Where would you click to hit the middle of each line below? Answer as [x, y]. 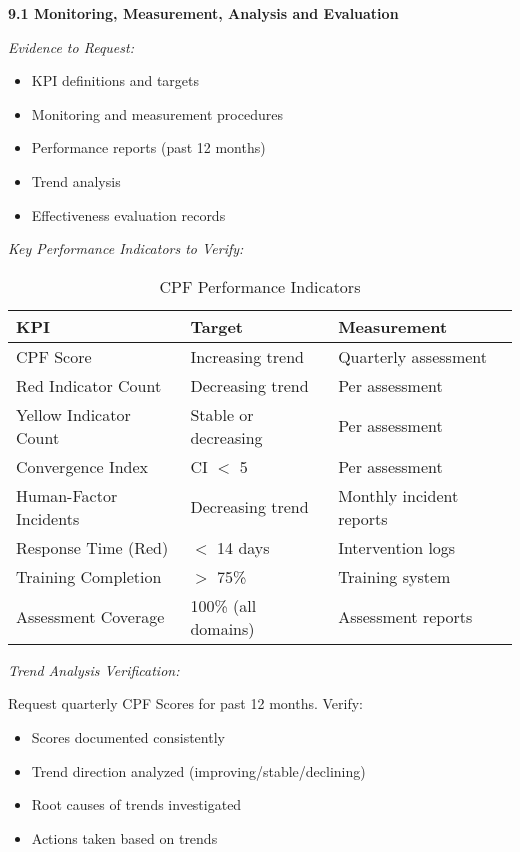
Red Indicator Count [89, 385]
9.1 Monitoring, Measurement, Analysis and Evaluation [203, 13]
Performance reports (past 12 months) [148, 147]
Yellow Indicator [73, 414]
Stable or [222, 414]
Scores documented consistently [128, 736]
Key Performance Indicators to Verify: [126, 248]
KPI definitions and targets [115, 80]
